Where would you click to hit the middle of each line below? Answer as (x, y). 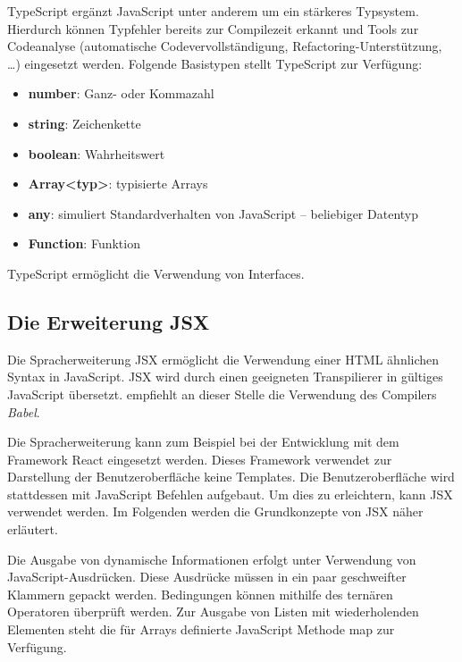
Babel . (24, 411)
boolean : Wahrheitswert (97, 153)
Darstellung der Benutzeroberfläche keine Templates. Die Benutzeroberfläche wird (231, 477)
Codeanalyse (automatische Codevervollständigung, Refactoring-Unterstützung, (225, 46)
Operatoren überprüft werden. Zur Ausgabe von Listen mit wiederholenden (213, 612)
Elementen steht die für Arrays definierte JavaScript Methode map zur (201, 629)
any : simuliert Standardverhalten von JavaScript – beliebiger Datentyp (223, 213)
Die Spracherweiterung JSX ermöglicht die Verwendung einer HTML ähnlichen (223, 359)
